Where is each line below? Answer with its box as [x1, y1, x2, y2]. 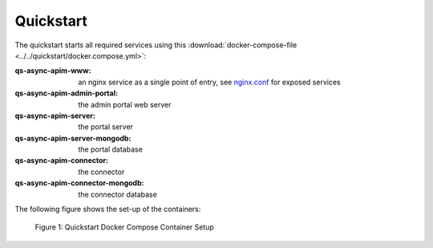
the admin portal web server [78, 100, 172, 109]
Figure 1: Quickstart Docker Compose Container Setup [34, 222, 214, 232]
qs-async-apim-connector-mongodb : [14, 178, 144, 188]
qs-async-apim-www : [14, 66, 91, 75]
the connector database [78, 189, 158, 199]
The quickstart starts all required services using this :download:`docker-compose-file [14, 40, 297, 50]
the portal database [78, 144, 144, 154]
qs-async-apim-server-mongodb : [14, 133, 132, 143]
